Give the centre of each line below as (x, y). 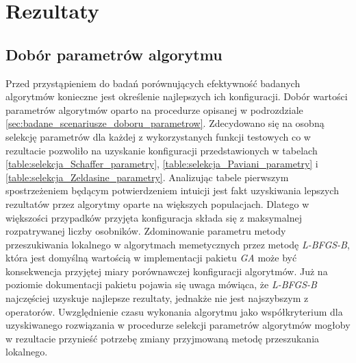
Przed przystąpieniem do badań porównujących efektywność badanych (153, 83)
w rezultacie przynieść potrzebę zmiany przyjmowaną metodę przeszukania (163, 338)
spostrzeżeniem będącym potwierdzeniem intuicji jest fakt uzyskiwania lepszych (172, 190)
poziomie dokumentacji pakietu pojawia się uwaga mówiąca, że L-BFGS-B (161, 284)
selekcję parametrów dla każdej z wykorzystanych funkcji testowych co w (158, 136)
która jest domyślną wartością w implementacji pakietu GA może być (151, 258)
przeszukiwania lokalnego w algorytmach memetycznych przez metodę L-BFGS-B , (178, 244)
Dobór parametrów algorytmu (114, 54)
